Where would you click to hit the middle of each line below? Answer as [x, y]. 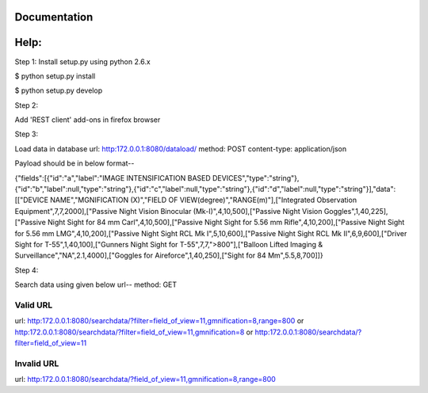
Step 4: [27, 270]
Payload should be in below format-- [75, 163]
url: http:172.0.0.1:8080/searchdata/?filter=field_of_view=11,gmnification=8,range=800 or [159, 321]
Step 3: [27, 134]
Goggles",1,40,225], [356, 211]
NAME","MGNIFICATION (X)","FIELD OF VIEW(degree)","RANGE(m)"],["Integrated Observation [203, 200]
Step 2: [27, 105]
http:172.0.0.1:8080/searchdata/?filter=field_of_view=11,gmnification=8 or [134, 332]
